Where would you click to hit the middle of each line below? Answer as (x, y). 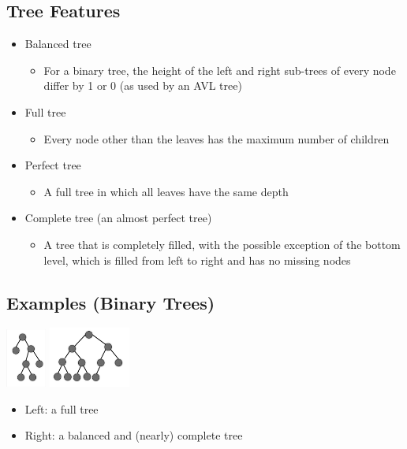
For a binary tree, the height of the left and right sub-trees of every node (220, 70)
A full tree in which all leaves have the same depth (166, 191)
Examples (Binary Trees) (111, 302)
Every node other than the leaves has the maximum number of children (217, 138)
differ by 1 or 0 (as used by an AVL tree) (143, 85)
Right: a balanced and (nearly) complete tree (134, 435)
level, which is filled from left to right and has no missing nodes (197, 260)
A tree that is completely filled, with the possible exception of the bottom (222, 244)
